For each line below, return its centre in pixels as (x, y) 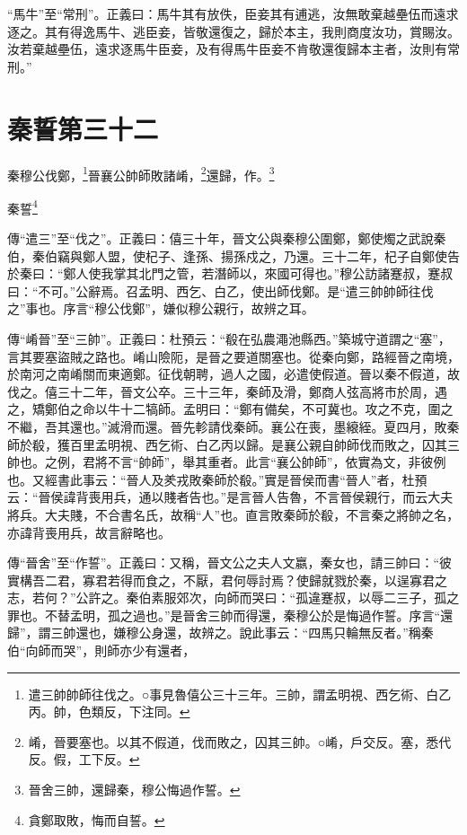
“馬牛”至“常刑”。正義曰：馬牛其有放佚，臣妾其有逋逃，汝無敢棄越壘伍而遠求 (233, 13)
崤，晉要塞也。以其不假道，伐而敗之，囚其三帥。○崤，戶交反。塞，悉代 (240, 741)
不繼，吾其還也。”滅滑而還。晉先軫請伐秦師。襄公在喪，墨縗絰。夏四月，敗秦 (233, 426)
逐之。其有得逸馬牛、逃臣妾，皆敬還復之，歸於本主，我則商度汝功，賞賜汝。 (233, 31)
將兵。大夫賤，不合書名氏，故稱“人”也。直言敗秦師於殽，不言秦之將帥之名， (233, 514)
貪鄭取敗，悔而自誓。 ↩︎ (97, 819)
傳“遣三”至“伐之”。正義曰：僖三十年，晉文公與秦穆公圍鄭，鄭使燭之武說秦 (227, 238)
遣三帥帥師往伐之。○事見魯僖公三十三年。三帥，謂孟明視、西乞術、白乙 (240, 694)
